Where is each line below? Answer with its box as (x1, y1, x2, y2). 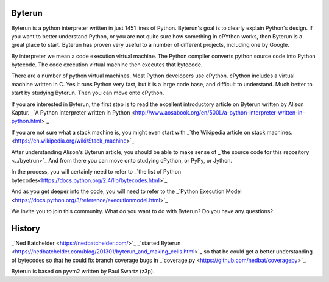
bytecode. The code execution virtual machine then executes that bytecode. (11, 61, 203, 68)
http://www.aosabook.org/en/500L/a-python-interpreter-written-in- (135, 109, 305, 116)
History (11, 223, 41, 234)
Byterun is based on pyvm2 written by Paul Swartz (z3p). (11, 268, 155, 275)
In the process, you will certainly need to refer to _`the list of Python (11, 168, 182, 175)
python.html (11, 118, 42, 125)
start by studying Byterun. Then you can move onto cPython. (11, 89, 164, 97)
